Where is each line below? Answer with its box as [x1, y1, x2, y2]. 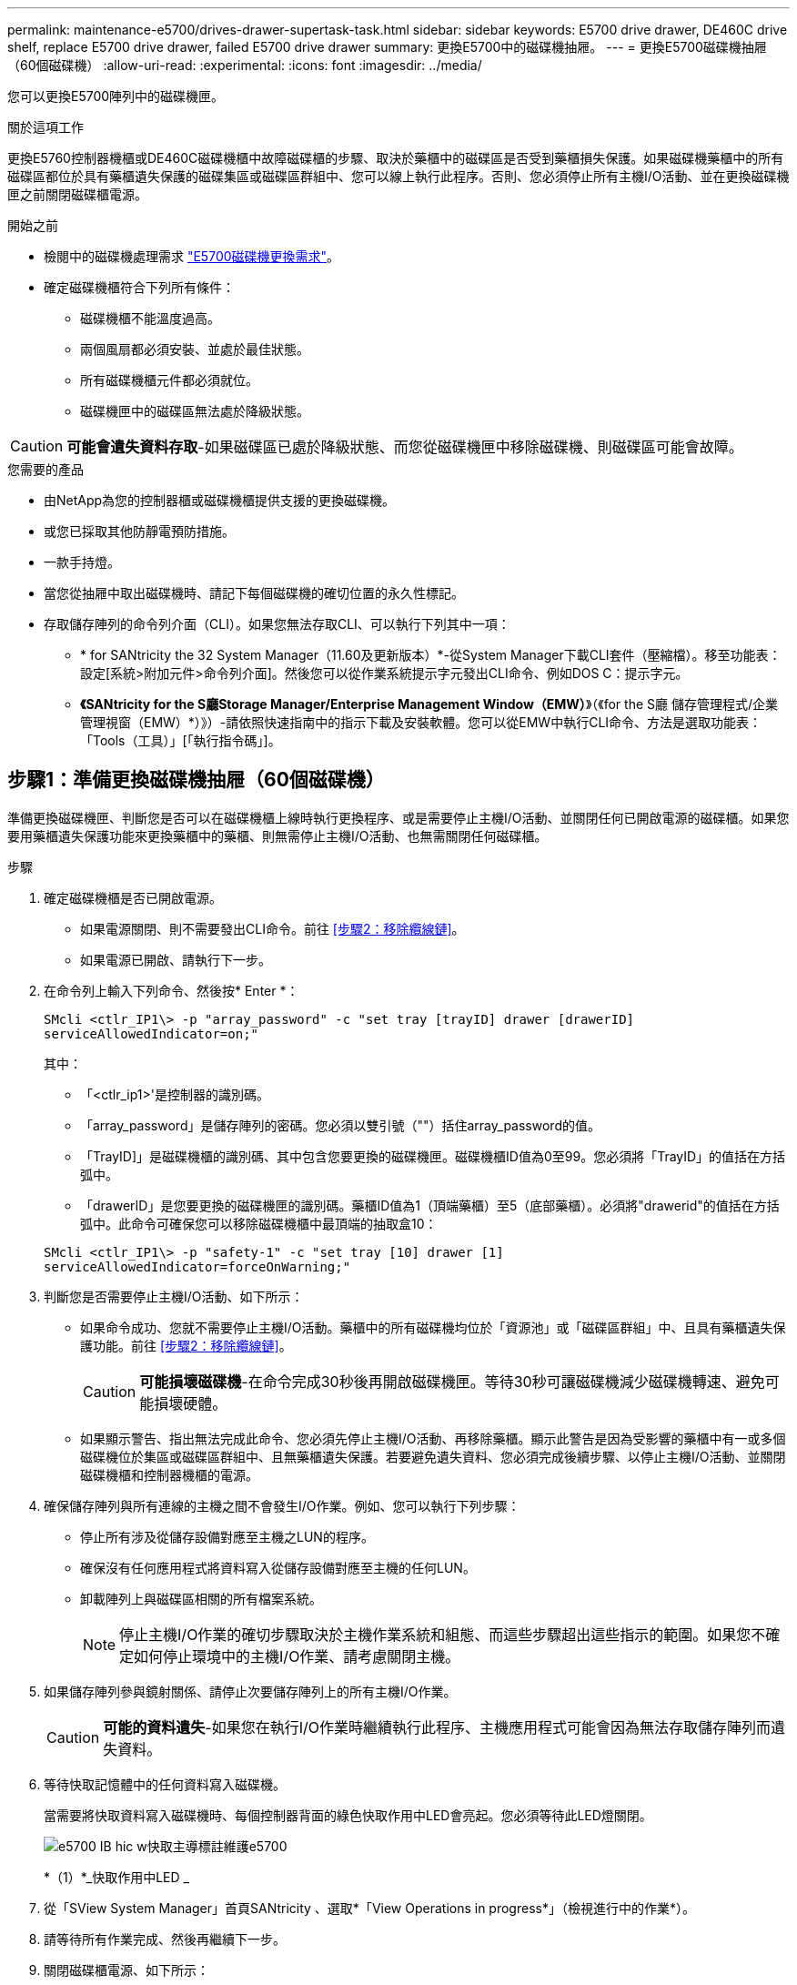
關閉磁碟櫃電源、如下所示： [44, 1961, 209, 1978]
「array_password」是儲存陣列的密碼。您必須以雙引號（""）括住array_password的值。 [80, 1117, 600, 1133]
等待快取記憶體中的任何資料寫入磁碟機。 [44, 1776, 286, 1792]
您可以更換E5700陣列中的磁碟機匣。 [7, 88, 225, 104]
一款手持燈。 [44, 554, 120, 570]
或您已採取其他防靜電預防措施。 [44, 523, 235, 539]
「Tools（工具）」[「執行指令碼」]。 [80, 733, 281, 748]
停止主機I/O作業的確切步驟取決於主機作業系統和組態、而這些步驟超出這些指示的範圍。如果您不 [119, 1625, 766, 1644]
